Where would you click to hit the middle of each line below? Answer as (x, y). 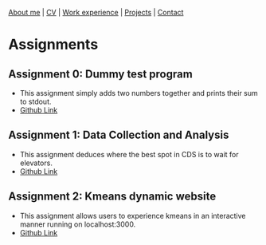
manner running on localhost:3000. (78, 224)
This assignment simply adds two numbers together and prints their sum (139, 93)
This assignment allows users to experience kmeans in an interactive (133, 215)
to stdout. (35, 101)
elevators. (36, 163)
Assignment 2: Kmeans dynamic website (112, 197)
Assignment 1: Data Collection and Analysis (119, 135)
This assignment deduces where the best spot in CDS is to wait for (129, 154)
